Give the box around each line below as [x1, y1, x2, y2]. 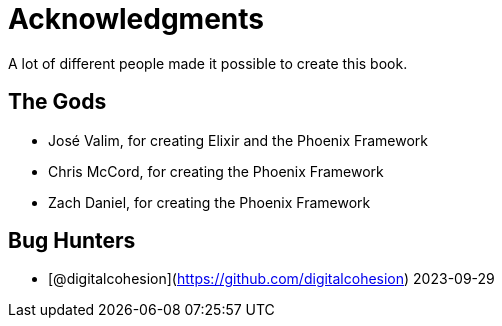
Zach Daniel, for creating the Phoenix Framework [48, 193, 371, 211]
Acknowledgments [8, 2, 265, 36]
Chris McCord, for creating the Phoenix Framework [48, 162, 384, 180]
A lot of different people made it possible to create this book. [8, 54, 408, 72]
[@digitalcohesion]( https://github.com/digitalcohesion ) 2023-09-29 [48, 270, 495, 288]
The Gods [8, 89, 107, 115]
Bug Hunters [8, 228, 136, 254]
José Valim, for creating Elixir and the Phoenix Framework [48, 131, 429, 149]
